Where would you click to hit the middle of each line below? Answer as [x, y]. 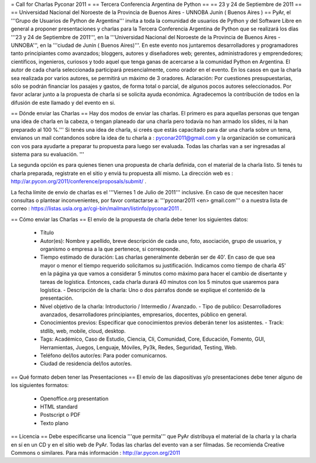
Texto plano [54, 423]
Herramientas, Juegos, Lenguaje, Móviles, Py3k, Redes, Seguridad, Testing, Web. [138, 347]
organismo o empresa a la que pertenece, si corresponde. [110, 249]
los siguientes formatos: [40, 385]
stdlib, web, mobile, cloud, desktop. [83, 331]
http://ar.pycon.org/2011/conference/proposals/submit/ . [78, 181]
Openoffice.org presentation [74, 399]
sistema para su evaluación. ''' [47, 155]
